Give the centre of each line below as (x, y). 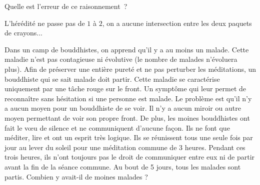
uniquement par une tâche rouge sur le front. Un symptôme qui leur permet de (125, 89)
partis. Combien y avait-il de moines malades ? (76, 176)
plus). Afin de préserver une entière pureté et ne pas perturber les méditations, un (130, 69)
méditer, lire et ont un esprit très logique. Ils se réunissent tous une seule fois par (129, 137)
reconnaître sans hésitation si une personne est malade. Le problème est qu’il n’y (128, 98)
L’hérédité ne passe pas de (45, 23)
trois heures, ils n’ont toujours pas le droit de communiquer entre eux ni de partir (130, 157)
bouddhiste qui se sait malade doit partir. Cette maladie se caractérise (112, 79)
